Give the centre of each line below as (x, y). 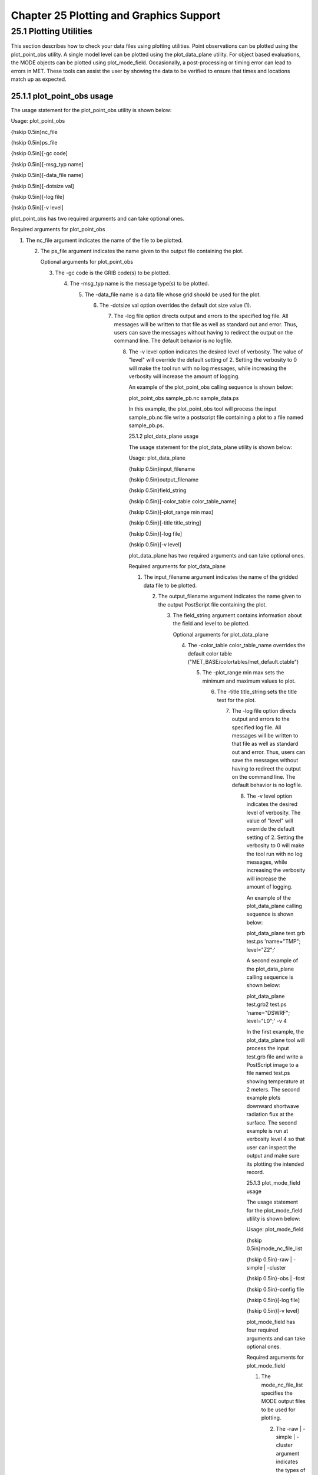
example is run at (267, 1131)
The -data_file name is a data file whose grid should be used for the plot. (173, 294)
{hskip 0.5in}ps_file (34, 143)
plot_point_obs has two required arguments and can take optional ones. (98, 218)
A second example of (272, 961)
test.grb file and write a (275, 1057)
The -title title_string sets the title (257, 692)
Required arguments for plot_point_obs (58, 230)
